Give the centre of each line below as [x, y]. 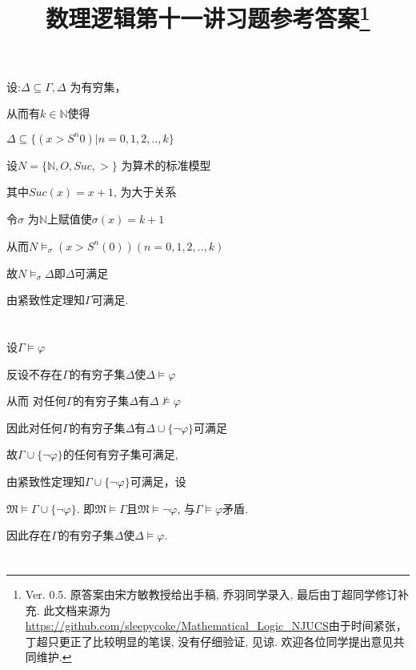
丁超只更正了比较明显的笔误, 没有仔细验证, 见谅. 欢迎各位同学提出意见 [209, 641]
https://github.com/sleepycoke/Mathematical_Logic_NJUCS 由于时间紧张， [216, 626]
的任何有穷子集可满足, [120, 454]
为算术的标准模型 [166, 164]
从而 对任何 [36, 401]
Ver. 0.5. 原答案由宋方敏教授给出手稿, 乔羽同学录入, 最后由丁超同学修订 [211, 594]
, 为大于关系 [145, 192]
